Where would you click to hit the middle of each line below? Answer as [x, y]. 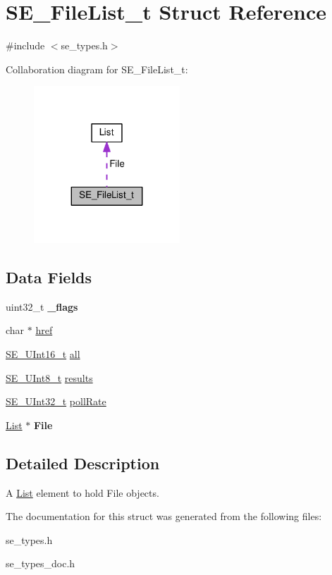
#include [25, 45]
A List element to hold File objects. [82, 492]
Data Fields [49, 277]
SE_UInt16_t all [43, 353]
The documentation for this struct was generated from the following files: [164, 516]
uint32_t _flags [42, 306]
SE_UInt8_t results [49, 377]
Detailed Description [83, 463]
